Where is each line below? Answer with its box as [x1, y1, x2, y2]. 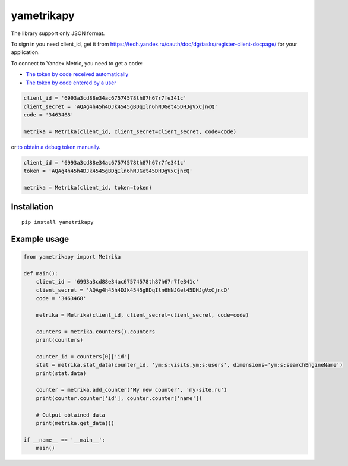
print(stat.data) [36, 370, 87, 377]
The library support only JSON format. [11, 30, 105, 37]
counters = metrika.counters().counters [36, 328, 156, 335]
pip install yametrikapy [21, 219, 94, 226]
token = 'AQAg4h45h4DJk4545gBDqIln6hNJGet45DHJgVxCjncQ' [23, 168, 193, 175]
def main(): [23, 270, 59, 276]
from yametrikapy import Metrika [23, 253, 121, 260]
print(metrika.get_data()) [36, 420, 115, 426]
